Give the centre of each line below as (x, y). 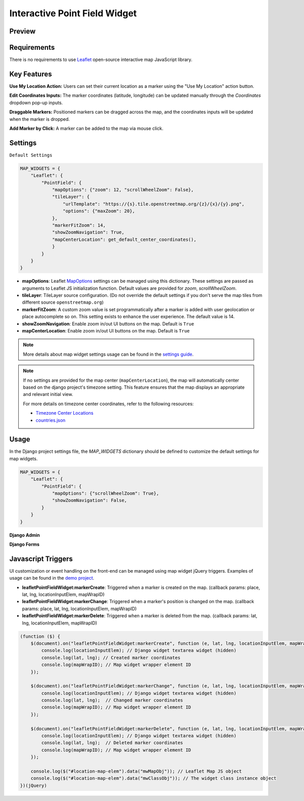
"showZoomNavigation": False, (89, 500)
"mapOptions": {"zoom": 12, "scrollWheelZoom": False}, (123, 190)
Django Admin (25, 535)
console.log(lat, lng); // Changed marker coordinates (112, 700)
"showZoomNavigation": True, (88, 232)
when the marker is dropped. (40, 119)
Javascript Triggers (41, 559)
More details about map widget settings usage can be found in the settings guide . (108, 354)
